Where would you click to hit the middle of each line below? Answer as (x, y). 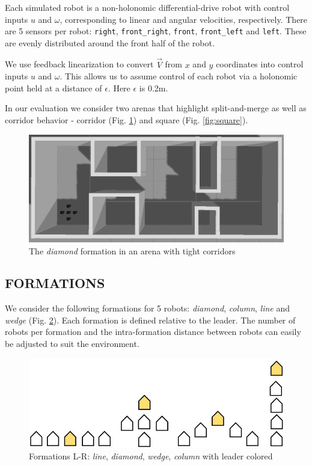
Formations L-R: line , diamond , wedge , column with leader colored (151, 455)
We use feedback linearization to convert (79, 64)
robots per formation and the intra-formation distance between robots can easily (153, 332)
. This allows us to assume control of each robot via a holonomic (179, 76)
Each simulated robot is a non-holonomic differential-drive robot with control (147, 7)
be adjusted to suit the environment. (72, 344)
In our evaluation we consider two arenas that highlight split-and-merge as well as (156, 108)
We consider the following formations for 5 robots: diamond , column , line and (148, 308)
